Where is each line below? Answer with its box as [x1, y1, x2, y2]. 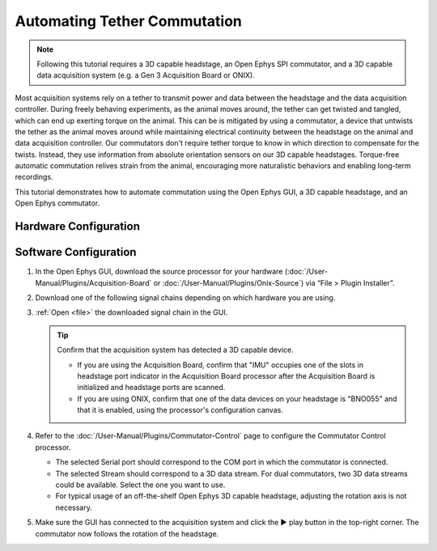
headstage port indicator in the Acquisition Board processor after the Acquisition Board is [77, 371, 375, 380]
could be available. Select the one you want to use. [55, 480, 226, 490]
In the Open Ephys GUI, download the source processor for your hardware [35, 267, 283, 277]
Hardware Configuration [15, 219, 141, 234]
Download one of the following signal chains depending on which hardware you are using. [35, 292, 336, 303]
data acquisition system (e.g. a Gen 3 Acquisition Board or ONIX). [36, 70, 255, 80]
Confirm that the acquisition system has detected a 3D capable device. [57, 345, 295, 355]
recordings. [15, 172, 53, 182]
